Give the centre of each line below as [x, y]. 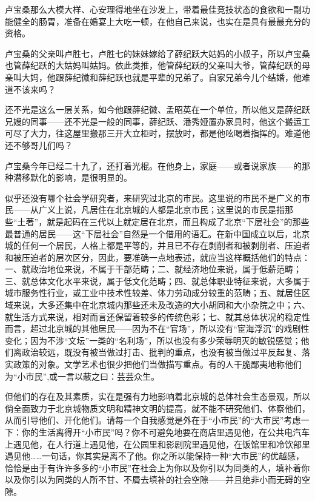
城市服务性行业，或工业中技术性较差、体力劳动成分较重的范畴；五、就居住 [153, 293]
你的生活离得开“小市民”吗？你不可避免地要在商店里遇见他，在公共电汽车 [166, 432]
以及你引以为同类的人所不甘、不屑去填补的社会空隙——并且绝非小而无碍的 [153, 479]
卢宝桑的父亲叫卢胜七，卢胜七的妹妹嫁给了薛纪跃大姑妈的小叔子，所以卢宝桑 [157, 53]
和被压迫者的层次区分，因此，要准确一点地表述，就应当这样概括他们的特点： [157, 257]
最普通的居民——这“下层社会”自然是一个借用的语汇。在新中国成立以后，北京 [157, 233]
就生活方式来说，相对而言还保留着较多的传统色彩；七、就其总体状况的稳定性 [157, 316]
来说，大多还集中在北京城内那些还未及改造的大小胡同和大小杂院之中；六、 [161, 305]
